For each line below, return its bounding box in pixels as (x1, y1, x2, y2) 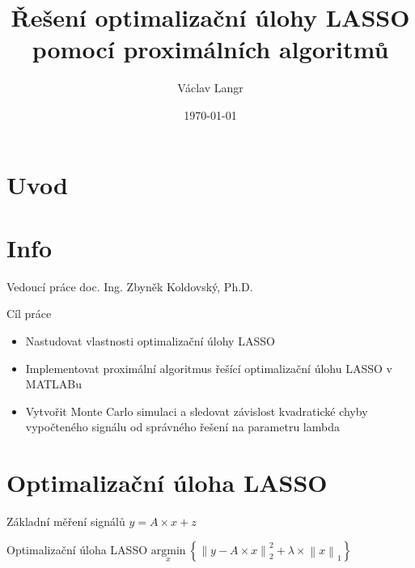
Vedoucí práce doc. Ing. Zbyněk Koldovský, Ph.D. (6, 278, 253, 295)
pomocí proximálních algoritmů (32, 32, 389, 66)
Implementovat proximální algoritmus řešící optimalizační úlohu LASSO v (25, 359, 392, 376)
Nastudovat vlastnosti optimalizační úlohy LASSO (25, 333, 275, 349)
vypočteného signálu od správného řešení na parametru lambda (25, 418, 340, 435)
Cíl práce (6, 305, 52, 322)
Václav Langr (177, 79, 243, 96)
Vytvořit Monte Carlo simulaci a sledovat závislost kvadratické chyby (25, 402, 368, 419)
